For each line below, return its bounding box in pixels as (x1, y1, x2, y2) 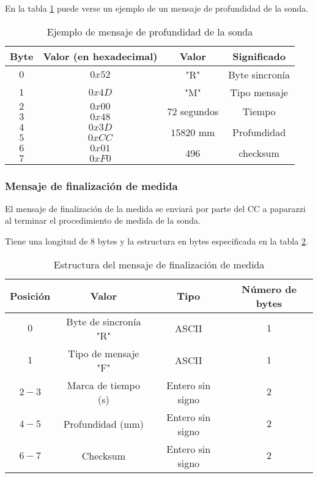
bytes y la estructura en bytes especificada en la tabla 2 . (97, 235, 308, 247)
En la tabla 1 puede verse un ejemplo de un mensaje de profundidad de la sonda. (5, 2, 308, 14)
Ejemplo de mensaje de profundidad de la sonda (46, 24, 253, 39)
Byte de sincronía (66, 314, 141, 328)
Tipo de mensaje (68, 346, 139, 360)
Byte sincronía (228, 67, 290, 82)
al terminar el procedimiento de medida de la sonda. (5, 214, 201, 227)
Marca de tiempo (67, 377, 140, 392)
